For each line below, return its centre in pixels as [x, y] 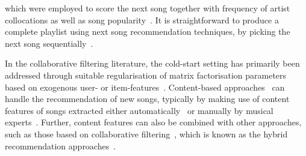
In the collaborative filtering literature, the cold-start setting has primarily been [152, 63]
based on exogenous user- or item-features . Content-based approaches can [145, 87]
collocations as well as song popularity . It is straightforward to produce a [142, 19]
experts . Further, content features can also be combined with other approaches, [153, 122]
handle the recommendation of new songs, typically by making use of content [147, 99]
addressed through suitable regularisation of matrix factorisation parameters [146, 75]
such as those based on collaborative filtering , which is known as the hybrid [146, 133]
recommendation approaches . [61, 145]
